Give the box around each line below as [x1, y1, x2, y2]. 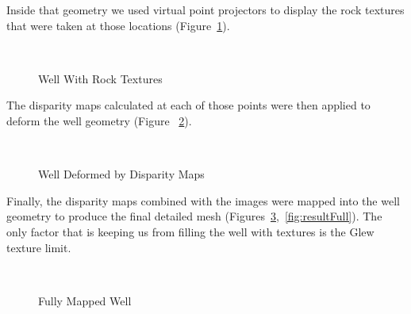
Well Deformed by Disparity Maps [38, 166, 205, 182]
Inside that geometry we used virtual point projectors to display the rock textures [6, 2, 405, 17]
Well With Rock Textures [38, 70, 163, 86]
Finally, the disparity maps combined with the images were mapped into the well [6, 192, 400, 209]
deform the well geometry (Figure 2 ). [6, 112, 192, 128]
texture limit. [6, 239, 71, 255]
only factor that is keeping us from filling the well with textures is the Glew [6, 223, 375, 239]
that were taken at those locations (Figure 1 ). [6, 17, 230, 33]
